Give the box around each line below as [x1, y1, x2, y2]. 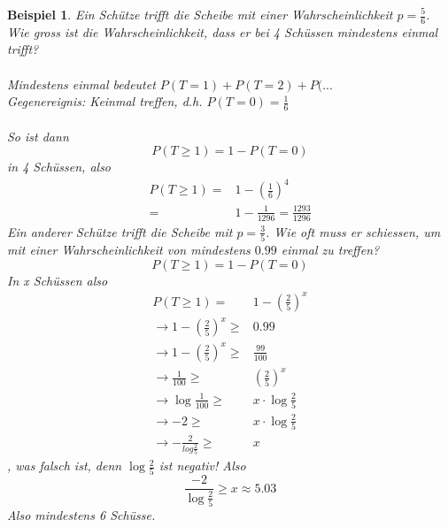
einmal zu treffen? [281, 241, 380, 259]
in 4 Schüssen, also [7, 157, 112, 176]
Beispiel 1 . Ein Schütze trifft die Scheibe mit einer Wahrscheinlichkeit [7, 5, 393, 23]
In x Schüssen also [7, 271, 108, 289]
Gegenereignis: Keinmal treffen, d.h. [7, 92, 203, 111]
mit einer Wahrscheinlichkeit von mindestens [7, 241, 251, 259]
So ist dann [7, 126, 69, 145]
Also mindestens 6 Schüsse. [7, 506, 156, 524]
